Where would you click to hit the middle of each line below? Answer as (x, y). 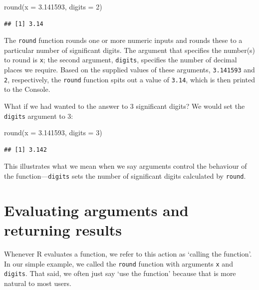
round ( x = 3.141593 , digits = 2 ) (53, 6)
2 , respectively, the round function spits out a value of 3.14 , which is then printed (129, 79)
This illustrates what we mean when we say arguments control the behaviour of (126, 166)
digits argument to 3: (39, 116)
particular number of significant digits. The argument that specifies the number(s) (130, 50)
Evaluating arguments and (96, 210)
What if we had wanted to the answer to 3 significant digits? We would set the (125, 106)
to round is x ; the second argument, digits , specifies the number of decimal (121, 60)
